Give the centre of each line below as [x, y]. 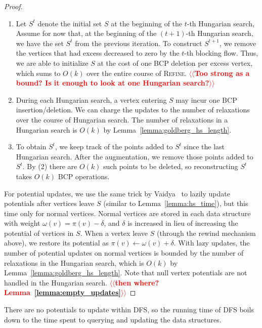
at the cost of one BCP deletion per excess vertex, [175, 63]
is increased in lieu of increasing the [183, 223]
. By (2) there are [50, 166]
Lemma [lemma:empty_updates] [62, 292]
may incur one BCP [206, 99]
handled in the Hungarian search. [56, 282]
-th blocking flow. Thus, [221, 53]
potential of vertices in [39, 233]
